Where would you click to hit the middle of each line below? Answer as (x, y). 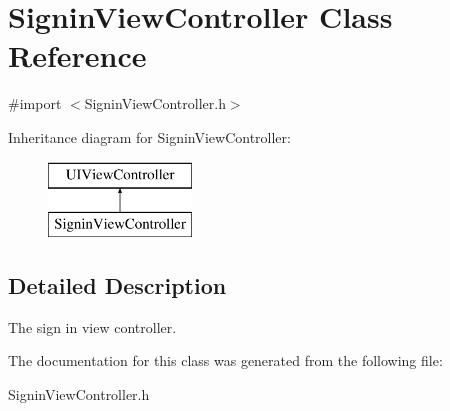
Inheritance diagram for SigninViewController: (149, 136)
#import (35, 103)
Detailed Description (117, 285)
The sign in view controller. (92, 326)
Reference (77, 55)
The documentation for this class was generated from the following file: (225, 360)
